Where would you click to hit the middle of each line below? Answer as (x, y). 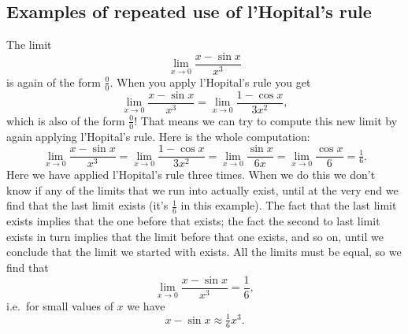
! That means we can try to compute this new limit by (266, 120)
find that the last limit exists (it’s (87, 205)
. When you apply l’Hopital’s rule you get (210, 82)
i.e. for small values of (60, 305)
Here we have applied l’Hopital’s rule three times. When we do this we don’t (191, 174)
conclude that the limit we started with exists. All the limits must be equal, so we (204, 252)
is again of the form (54, 82)
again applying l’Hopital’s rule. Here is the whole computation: (158, 136)
